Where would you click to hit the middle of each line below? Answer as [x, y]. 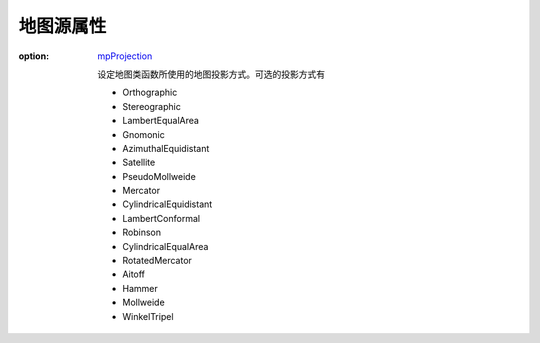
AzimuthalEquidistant [166, 148]
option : [34, 56]
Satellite [139, 162]
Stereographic [152, 106]
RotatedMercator [157, 261]
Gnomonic [143, 134]
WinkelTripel [148, 316]
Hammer [140, 288]
